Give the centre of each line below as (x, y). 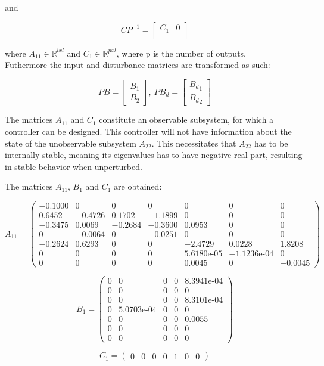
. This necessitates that (194, 143)
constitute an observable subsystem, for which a (186, 120)
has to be (271, 143)
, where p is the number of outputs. (181, 53)
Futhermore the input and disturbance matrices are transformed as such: (138, 65)
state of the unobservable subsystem (71, 143)
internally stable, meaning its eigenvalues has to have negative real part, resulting (154, 155)
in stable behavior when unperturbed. (74, 166)
